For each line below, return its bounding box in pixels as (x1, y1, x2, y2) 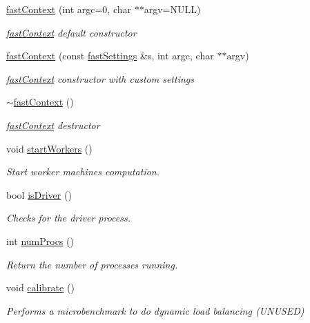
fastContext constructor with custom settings (6, 71, 194, 86)
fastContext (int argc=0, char (6, 2, 131, 16)
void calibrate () (6, 280, 75, 295)
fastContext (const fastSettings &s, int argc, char (6, 48, 214, 63)
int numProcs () (6, 233, 74, 248)
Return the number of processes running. (6, 257, 178, 271)
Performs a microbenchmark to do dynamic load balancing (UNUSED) (6, 303, 304, 317)
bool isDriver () (6, 187, 72, 202)
